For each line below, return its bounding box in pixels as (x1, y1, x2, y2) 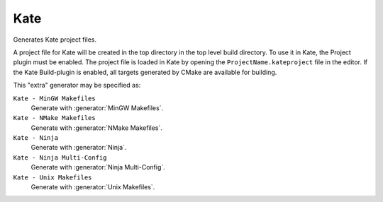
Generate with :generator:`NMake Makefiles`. (30, 124, 162, 132)
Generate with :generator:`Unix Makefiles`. (30, 183, 155, 191)
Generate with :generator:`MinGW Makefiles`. (30, 103, 163, 112)
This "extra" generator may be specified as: (13, 81, 141, 90)
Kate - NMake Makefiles (13, 114, 96, 122)
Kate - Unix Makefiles (13, 173, 92, 182)
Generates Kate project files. (13, 35, 97, 44)
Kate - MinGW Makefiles (13, 94, 96, 102)
